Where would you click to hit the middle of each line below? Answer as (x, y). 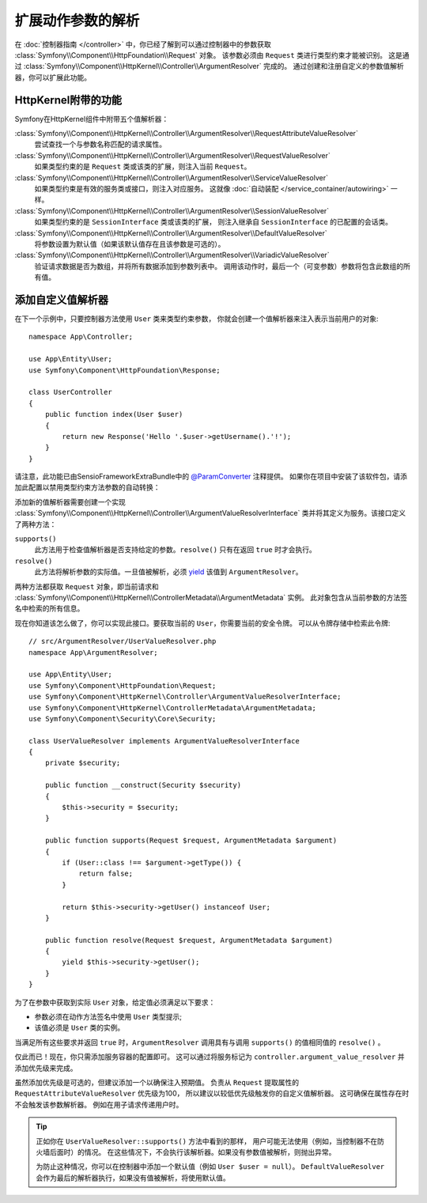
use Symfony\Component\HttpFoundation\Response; (125, 370)
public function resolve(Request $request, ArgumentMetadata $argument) (189, 940)
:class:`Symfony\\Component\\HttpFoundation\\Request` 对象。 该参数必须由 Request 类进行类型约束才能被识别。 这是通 (212, 55)
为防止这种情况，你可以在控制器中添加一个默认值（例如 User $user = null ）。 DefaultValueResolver (210, 1167)
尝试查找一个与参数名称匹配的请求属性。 (100, 144)
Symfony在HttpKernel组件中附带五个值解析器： (92, 119)
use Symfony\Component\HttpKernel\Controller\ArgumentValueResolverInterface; (185, 697)
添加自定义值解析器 (61, 299)
